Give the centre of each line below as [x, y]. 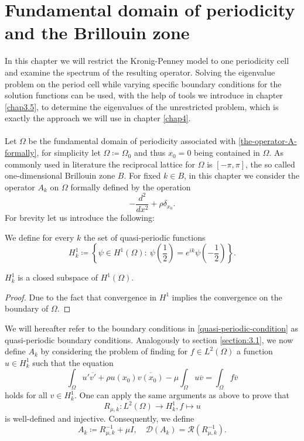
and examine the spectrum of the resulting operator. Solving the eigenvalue [140, 72]
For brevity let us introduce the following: [80, 217]
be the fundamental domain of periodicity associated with [132, 141]
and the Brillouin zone [97, 33]
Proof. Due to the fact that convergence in [81, 297]
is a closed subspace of [58, 277]
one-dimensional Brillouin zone [60, 175]
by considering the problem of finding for [114, 351]
